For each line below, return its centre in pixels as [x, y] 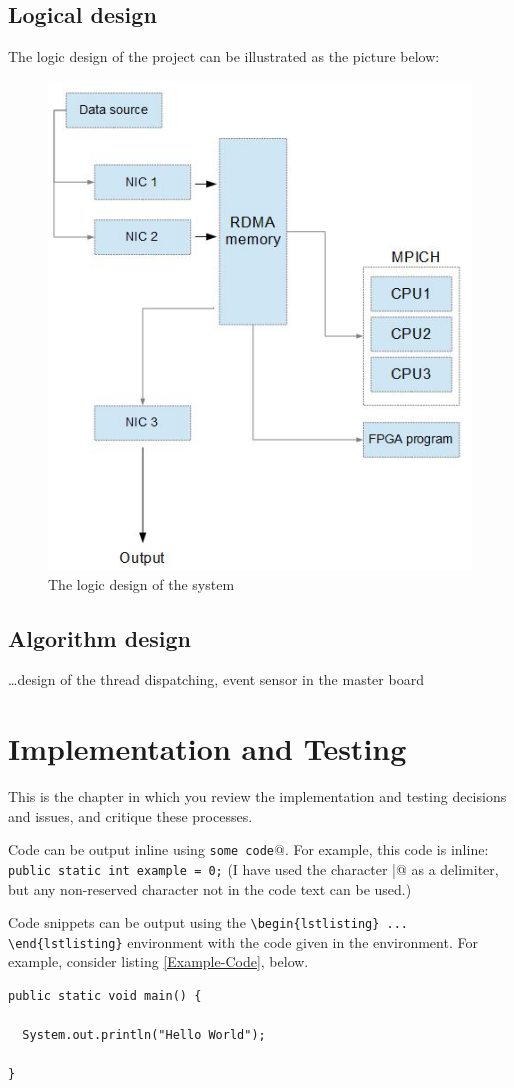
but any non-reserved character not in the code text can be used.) [210, 888]
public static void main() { [105, 996]
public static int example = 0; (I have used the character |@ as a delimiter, [253, 868]
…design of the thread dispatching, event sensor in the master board [216, 679]
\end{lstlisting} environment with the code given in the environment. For [243, 941]
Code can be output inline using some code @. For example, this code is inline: [248, 849]
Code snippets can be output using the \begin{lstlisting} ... [208, 922]
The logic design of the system [141, 583]
